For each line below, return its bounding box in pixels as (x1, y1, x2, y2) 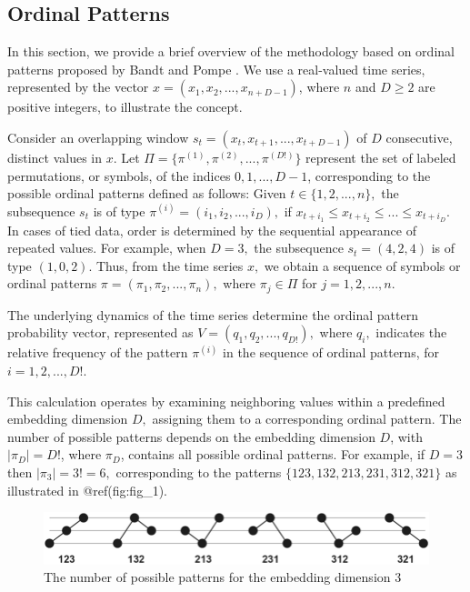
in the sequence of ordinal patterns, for (223, 343, 439, 362)
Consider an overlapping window (7, 127, 189, 146)
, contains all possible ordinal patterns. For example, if (120, 445, 425, 464)
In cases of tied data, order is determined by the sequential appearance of (7, 220, 417, 239)
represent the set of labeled (305, 147, 456, 166)
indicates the (375, 323, 447, 342)
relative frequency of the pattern (7, 343, 188, 362)
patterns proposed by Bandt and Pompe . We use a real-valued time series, (7, 59, 425, 78)
